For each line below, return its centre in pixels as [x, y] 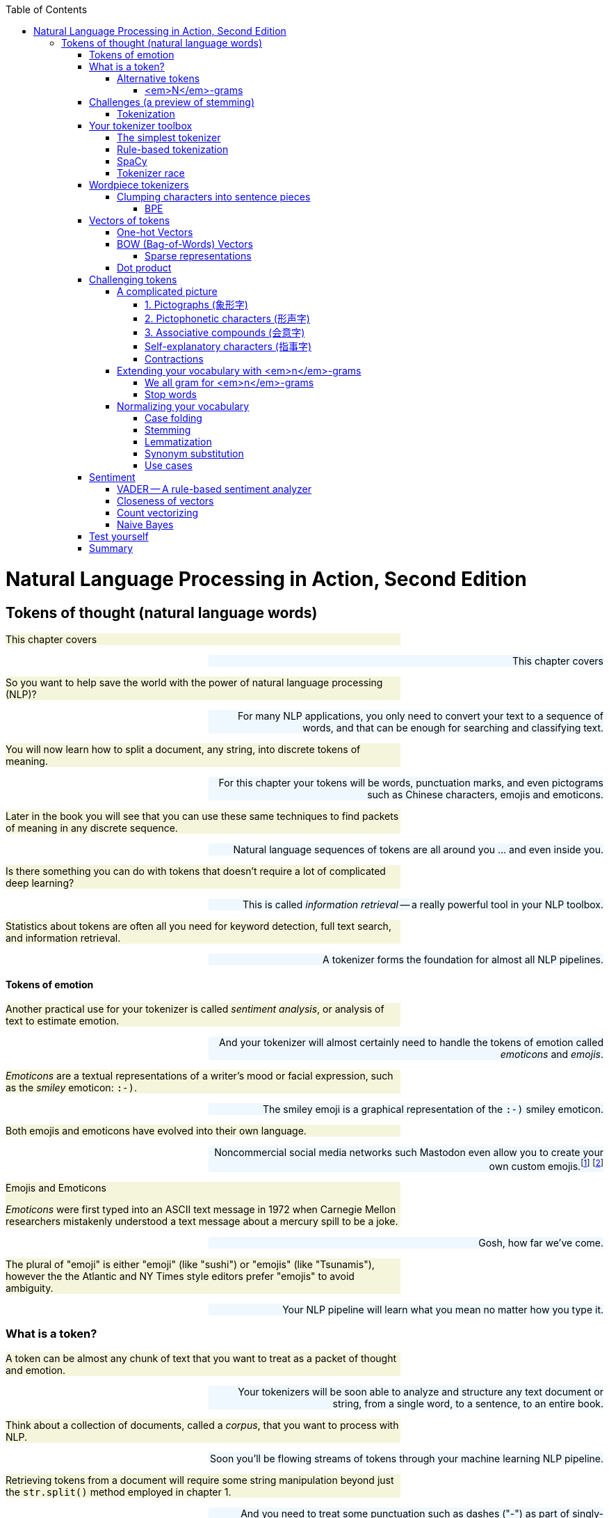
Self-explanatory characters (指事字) [228, 346]
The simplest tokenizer [169, 137]
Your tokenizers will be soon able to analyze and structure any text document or [421, 1391]
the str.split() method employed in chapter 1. [119, 1492]
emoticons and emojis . [552, 1054]
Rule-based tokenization [173, 149]
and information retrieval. [63, 938]
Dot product [144, 268]
